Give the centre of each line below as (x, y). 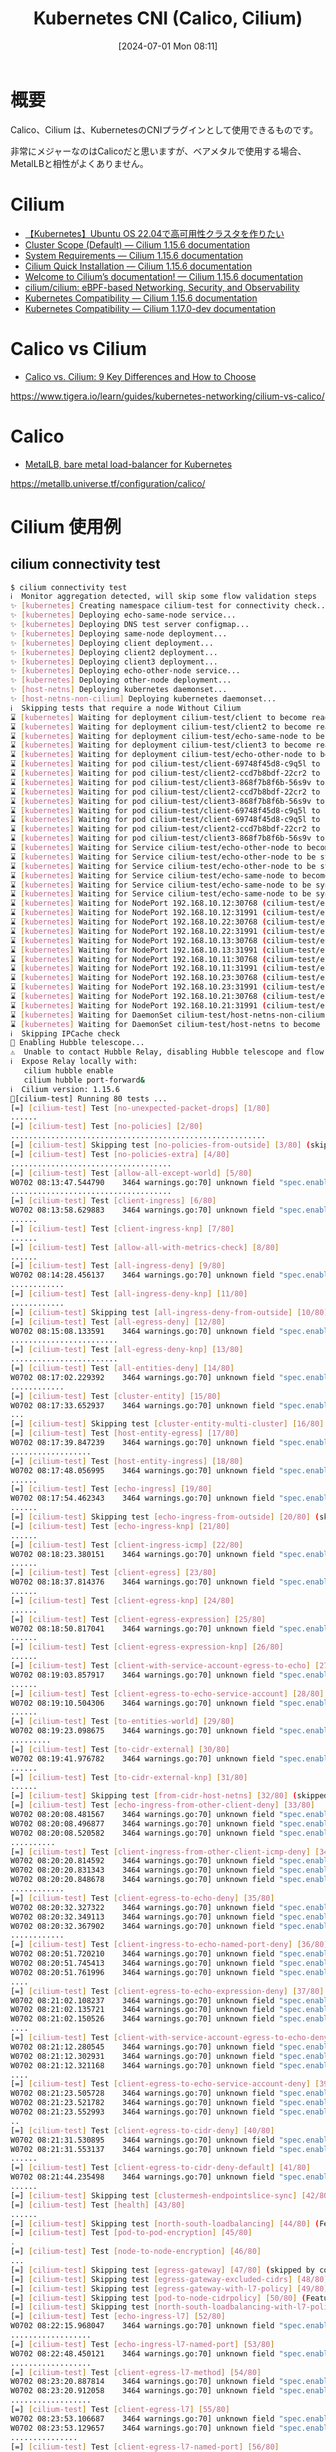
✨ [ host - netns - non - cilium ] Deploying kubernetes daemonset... (143, 699)
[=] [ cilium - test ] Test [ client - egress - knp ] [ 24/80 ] (122, 1600)
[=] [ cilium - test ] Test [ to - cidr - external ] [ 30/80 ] (120, 1749)
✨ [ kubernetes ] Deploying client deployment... (112, 643)
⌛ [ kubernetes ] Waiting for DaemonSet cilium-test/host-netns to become (165, 1024)
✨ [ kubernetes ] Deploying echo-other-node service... (125, 671)
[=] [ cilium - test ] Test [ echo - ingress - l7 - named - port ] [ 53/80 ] (142, 2344)
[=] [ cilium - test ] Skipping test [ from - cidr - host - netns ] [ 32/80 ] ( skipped (169, 1796)
